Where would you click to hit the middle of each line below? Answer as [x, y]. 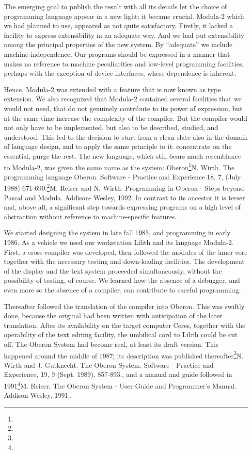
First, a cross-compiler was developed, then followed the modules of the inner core [126, 251]
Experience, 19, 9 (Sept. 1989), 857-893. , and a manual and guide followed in [118, 374]
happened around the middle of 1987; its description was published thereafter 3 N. [124, 355]
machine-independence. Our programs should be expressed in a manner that [117, 54]
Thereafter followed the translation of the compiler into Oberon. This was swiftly [124, 306]
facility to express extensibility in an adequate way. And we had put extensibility [124, 35]
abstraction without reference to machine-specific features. [90, 216]
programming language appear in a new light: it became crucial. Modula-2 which [124, 16]
